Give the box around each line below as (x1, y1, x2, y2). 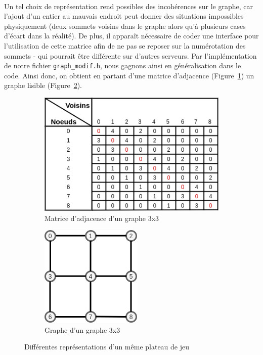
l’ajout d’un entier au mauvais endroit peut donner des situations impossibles (4, 11, 244, 21)
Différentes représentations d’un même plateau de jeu (24, 341, 190, 352)
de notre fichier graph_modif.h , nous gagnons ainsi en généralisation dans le (4, 60, 241, 71)
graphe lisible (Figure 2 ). (4, 80, 82, 91)
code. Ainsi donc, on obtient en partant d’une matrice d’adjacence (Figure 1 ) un (4, 70, 254, 80)
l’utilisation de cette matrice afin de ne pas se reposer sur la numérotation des (4, 40, 246, 51)
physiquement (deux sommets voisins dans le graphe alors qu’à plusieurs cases (4, 20, 246, 31)
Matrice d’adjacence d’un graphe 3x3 (45, 212, 159, 223)
